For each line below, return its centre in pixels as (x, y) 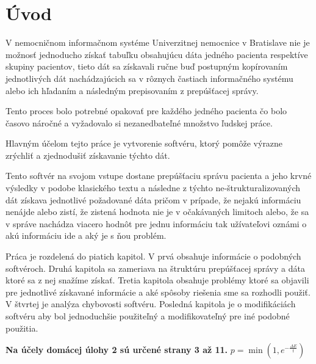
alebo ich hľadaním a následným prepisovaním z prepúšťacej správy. (132, 90)
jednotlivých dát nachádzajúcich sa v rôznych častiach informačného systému (149, 78)
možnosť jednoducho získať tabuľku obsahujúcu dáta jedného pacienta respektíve (157, 54)
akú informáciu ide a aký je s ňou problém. (86, 235)
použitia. (22, 328)
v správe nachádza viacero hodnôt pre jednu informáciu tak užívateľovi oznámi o (156, 223)
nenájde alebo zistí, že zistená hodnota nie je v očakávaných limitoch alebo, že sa (157, 212)
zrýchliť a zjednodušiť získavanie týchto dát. (88, 155)
